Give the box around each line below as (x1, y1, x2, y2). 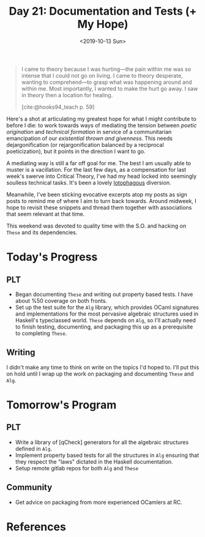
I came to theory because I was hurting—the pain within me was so (21, 65, 192, 73)
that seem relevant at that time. (6, 210, 85, 218)
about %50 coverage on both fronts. (15, 297, 108, 304)
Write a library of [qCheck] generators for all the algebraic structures (15, 439, 189, 446)
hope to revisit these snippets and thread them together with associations (6, 204, 192, 211)
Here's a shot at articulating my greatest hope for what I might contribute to (6, 115, 197, 122)
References (6, 520, 66, 533)
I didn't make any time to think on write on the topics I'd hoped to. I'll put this (6, 363, 199, 371)
